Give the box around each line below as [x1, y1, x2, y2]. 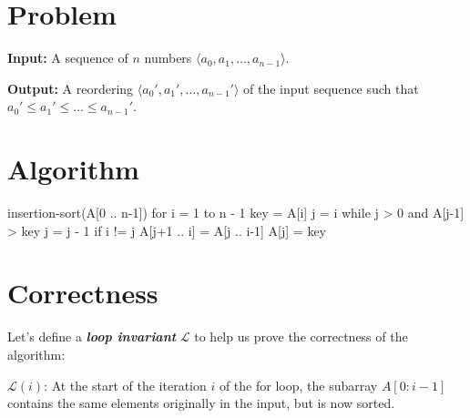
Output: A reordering [7, 78, 134, 97]
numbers [144, 48, 192, 67]
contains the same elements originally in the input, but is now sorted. [7, 393, 395, 413]
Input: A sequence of [7, 48, 128, 67]
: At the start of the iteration [44, 375, 207, 394]
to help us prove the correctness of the [194, 327, 408, 346]
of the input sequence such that [243, 78, 419, 97]
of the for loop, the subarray [219, 375, 378, 394]
